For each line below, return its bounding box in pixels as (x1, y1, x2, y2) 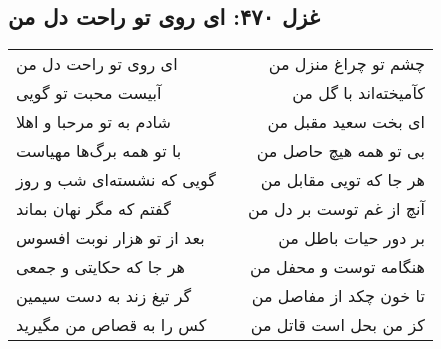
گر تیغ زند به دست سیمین (16, 284, 192, 308)
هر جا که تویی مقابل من (260, 168, 425, 192)
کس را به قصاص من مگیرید (16, 313, 207, 337)
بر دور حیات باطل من (278, 226, 425, 250)
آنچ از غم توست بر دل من (247, 197, 425, 221)
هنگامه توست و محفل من (250, 255, 425, 279)
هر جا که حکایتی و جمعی (16, 255, 186, 279)
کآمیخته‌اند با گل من (292, 81, 425, 105)
